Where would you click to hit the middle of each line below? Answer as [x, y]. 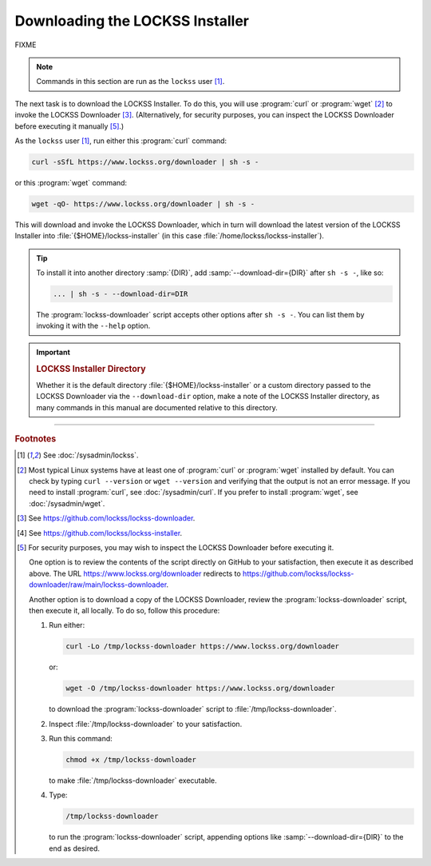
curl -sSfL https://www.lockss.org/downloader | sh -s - [145, 162]
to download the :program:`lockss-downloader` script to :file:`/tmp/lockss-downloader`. [193, 709]
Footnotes [36, 438]
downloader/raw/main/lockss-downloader [98, 585]
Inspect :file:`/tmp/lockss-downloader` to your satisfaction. [146, 724]
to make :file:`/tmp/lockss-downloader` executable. [133, 780]
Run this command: [81, 739]
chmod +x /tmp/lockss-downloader [131, 760]
